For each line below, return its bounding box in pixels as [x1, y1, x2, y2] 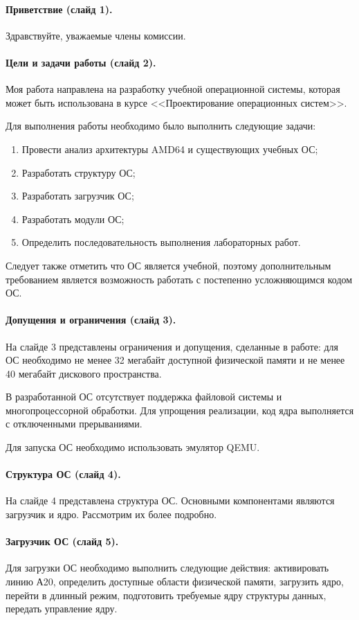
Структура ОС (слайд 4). [6, 467, 121, 481]
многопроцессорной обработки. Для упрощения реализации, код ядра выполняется [6, 402, 354, 417]
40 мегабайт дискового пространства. [6, 366, 162, 380]
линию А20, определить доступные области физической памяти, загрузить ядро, [6, 574, 344, 589]
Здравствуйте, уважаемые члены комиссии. [6, 28, 186, 42]
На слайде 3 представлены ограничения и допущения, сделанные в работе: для [6, 339, 339, 353]
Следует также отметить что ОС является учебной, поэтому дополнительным [6, 258, 331, 272]
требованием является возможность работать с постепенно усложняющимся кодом [6, 272, 353, 286]
